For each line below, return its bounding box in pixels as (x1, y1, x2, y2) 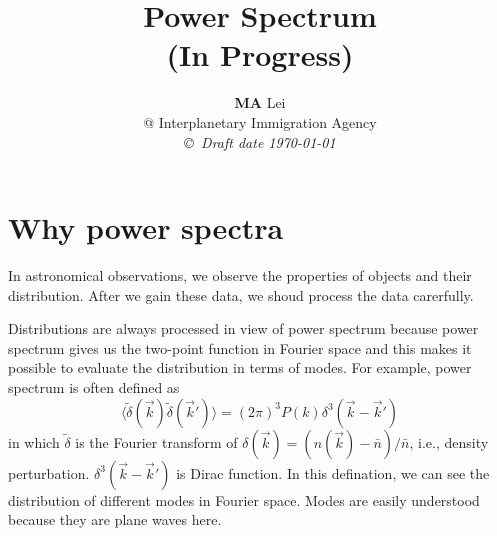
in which (8, 431, 60, 452)
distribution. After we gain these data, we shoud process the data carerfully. (8, 284, 474, 305)
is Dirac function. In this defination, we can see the (176, 462, 490, 483)
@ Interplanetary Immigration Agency (143, 111, 377, 132)
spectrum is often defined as (8, 377, 180, 397)
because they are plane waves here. (8, 509, 222, 530)
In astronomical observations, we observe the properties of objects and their (8, 265, 472, 286)
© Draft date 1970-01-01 (184, 131, 336, 152)
